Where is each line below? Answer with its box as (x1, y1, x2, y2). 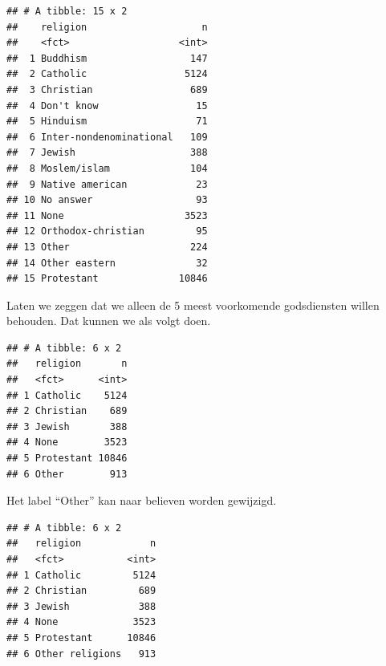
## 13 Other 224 (6, 241, 208, 253)
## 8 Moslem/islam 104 (6, 162, 208, 174)
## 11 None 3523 (6, 209, 208, 221)
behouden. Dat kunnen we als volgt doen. (6, 312, 211, 329)
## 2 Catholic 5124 (6, 68, 208, 80)
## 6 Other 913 (6, 468, 128, 480)
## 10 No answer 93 (6, 194, 208, 206)
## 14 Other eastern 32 (6, 257, 208, 269)
